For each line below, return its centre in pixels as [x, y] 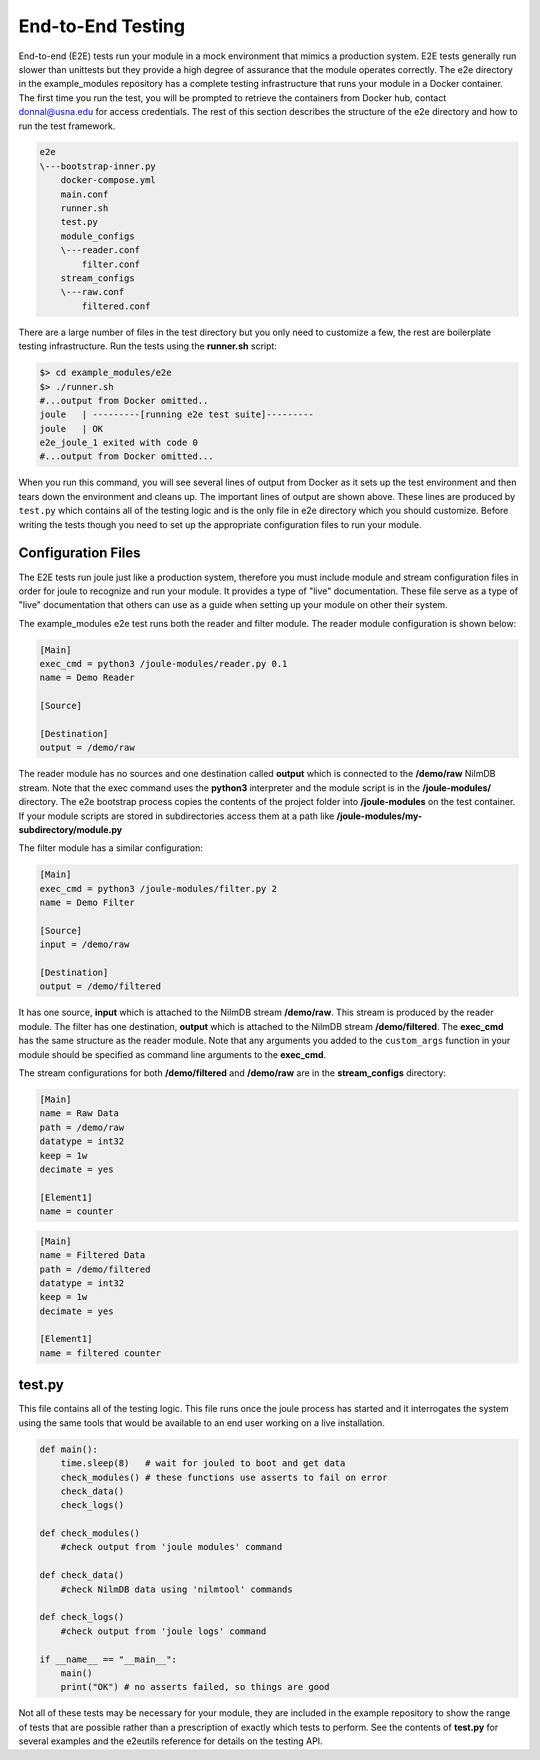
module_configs [97, 236]
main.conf [84, 194]
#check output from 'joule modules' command [171, 1547]
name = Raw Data [79, 1113]
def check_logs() [82, 1617]
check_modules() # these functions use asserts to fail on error [224, 1477]
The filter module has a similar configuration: [111, 848]
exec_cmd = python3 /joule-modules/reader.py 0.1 [163, 664]
